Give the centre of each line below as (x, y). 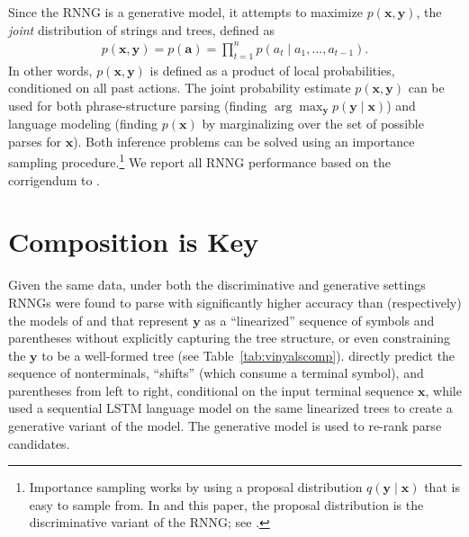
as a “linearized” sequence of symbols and (320, 320)
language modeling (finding (83, 124)
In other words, (50, 70)
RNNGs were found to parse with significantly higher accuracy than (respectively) (235, 302)
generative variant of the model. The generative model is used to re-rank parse (225, 426)
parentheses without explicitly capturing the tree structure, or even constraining (229, 338)
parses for (35, 141)
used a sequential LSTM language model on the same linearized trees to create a (230, 408)
